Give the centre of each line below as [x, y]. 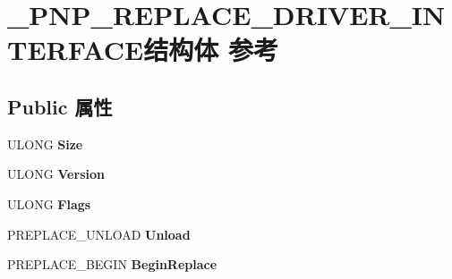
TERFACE [76, 50]
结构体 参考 [211, 50]
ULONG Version [56, 174]
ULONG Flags [49, 203]
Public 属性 [60, 106]
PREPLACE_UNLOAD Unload [99, 234]
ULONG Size [45, 144]
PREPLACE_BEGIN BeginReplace [112, 264]
